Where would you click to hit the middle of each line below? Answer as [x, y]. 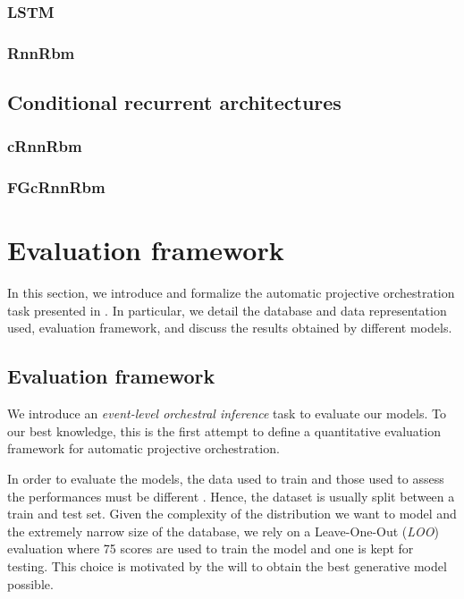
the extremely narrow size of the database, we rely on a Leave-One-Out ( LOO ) [223, 531]
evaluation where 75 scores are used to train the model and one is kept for [211, 548]
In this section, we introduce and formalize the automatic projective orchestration [231, 293]
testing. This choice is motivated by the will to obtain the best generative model [227, 566]
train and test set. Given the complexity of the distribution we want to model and [232, 514]
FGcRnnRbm [56, 187]
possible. [30, 583]
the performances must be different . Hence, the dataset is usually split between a [231, 496]
